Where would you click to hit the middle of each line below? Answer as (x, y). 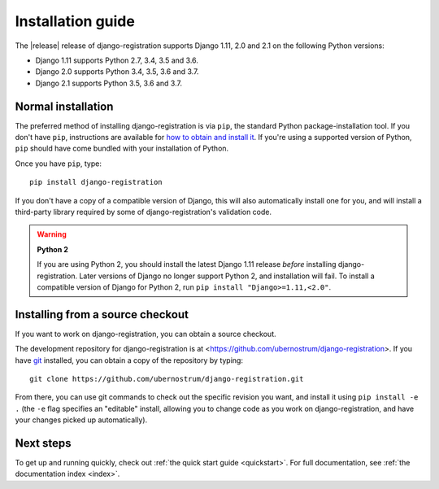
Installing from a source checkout (102, 314)
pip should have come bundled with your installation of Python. (122, 148)
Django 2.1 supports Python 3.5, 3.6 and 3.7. (109, 83)
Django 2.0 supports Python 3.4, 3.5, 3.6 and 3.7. (117, 72)
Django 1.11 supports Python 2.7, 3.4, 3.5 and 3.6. (117, 60)
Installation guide (75, 21)
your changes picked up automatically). (81, 420)
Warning (52, 234)
